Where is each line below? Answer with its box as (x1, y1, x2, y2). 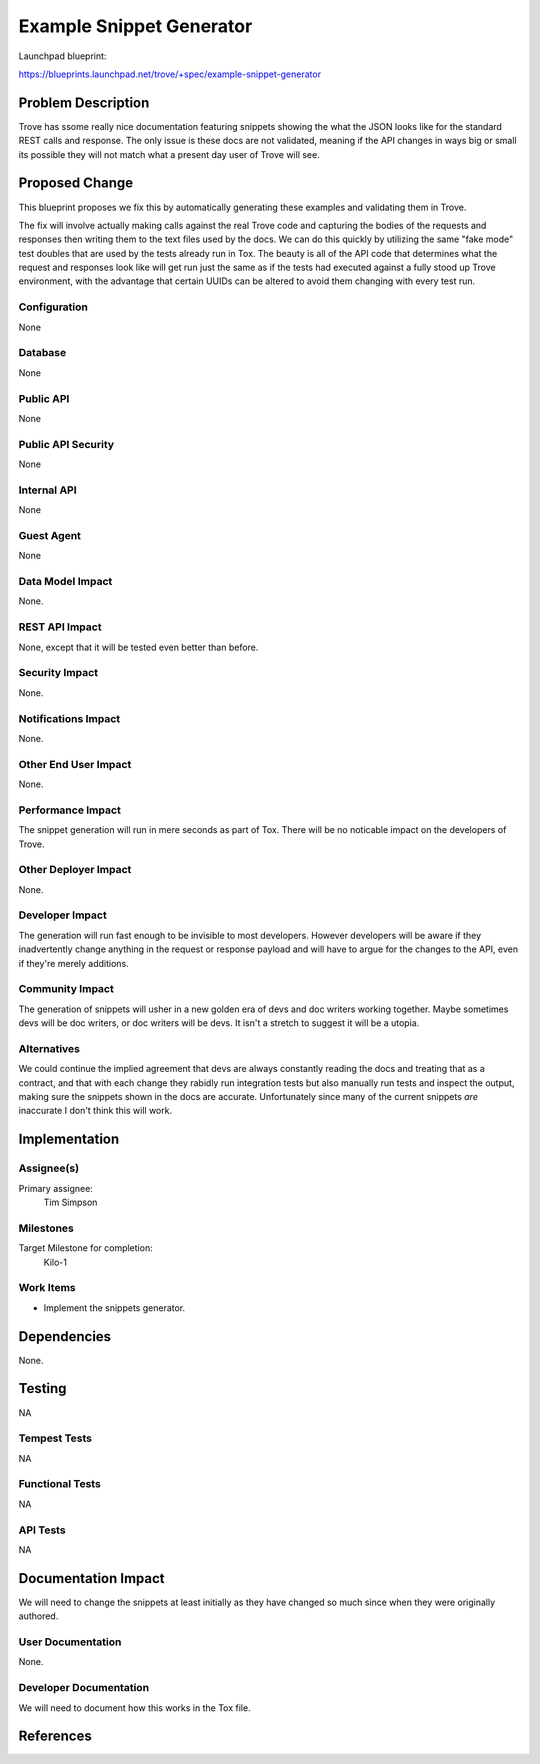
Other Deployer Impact (18, 863, 132, 877)
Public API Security (18, 437, 115, 451)
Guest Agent (18, 528, 82, 542)
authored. (18, 1610, 59, 1622)
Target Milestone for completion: (18, 1242, 154, 1254)
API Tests (18, 1523, 66, 1537)
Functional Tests (18, 1477, 102, 1491)
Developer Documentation (18, 1681, 150, 1695)
